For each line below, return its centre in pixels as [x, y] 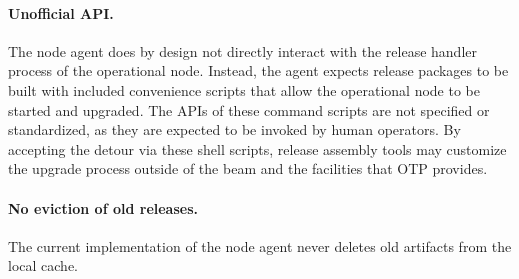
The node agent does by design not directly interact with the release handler [242, 50]
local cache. [43, 265]
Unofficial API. [61, 12]
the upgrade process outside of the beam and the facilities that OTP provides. [248, 168]
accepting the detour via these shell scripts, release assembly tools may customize [257, 148]
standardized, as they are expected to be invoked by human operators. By [234, 129]
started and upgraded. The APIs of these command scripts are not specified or [249, 109]
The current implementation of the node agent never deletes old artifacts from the [260, 245]
